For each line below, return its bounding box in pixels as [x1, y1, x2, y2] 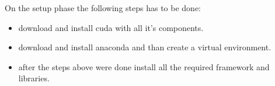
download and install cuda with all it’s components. [18, 21, 204, 33]
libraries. [18, 72, 50, 84]
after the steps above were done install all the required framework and [18, 60, 270, 73]
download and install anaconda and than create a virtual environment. [18, 41, 271, 53]
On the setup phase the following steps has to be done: [5, 2, 201, 13]
